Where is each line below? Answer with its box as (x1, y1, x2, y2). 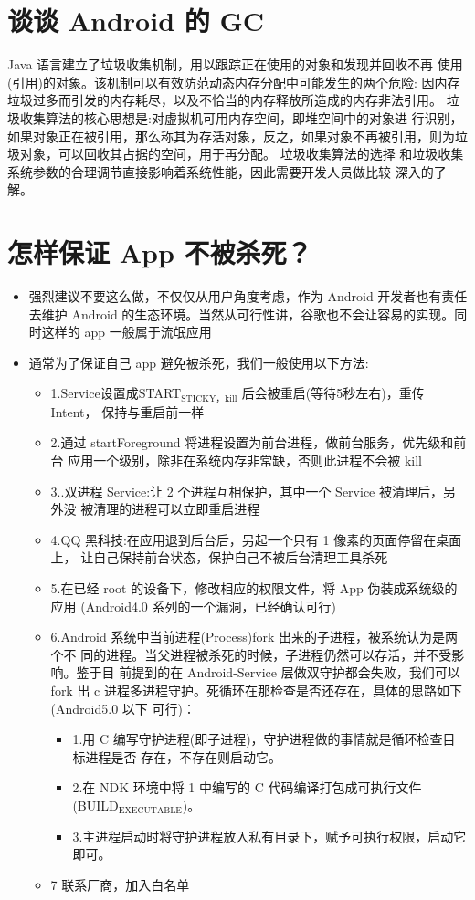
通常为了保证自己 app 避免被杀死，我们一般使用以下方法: (28, 352, 369, 372)
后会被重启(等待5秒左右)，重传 (241, 383, 425, 403)
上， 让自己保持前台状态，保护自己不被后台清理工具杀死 (50, 548, 388, 567)
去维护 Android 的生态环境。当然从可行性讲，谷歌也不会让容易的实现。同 (28, 304, 468, 323)
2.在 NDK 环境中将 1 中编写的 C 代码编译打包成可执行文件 (72, 778, 422, 797)
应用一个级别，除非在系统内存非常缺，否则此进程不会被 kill (68, 451, 422, 470)
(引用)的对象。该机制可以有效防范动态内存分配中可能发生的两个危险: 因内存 (7, 72, 460, 91)
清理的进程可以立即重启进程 (93, 499, 260, 518)
